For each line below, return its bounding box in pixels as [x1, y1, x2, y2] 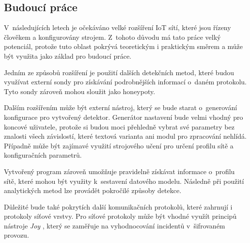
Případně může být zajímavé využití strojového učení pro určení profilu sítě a [4, 140, 234, 150]
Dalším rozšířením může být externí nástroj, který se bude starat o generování [4, 102, 237, 113]
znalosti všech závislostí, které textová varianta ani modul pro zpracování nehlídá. [4, 131, 247, 141]
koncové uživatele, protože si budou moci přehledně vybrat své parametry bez [4, 121, 234, 131]
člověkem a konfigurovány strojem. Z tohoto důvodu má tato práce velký [4, 32, 221, 42]
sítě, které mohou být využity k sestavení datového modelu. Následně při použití [4, 176, 244, 186]
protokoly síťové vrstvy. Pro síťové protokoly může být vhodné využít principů [4, 211, 237, 221]
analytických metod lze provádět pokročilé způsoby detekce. [4, 185, 182, 195]
